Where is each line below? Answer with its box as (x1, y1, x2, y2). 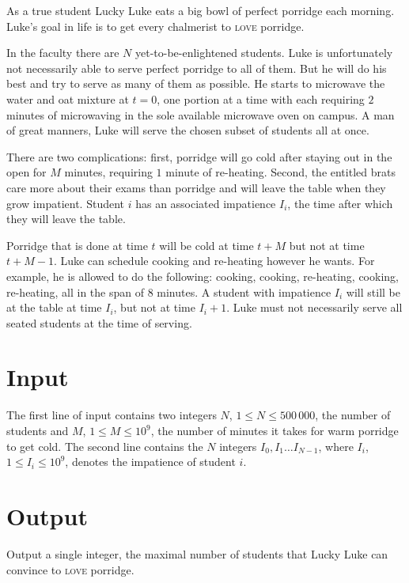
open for (6, 164, 47, 180)
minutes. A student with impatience (157, 283, 331, 300)
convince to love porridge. (6, 561, 134, 577)
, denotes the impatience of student (65, 453, 236, 470)
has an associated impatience (135, 195, 276, 211)
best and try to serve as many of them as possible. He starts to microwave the (6, 75, 385, 92)
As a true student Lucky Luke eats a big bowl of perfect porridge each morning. (6, 2, 395, 18)
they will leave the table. (6, 210, 126, 227)
